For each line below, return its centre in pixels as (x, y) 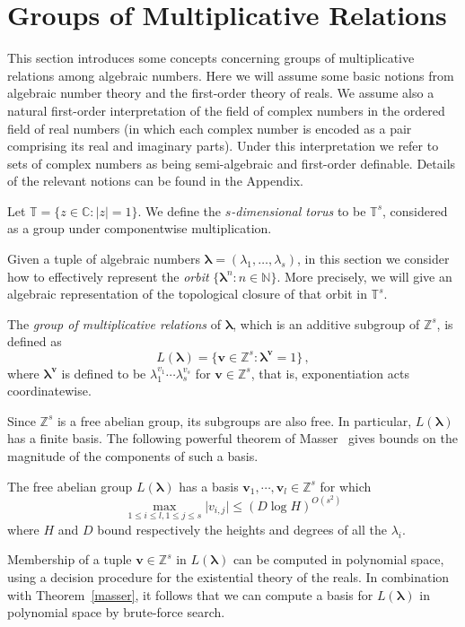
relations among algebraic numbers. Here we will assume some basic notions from (231, 75)
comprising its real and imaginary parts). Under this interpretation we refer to (223, 146)
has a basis (209, 486)
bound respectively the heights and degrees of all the (242, 529)
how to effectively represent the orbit (108, 276)
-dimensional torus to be (298, 210)
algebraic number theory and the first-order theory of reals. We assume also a (221, 93)
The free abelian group (70, 486)
